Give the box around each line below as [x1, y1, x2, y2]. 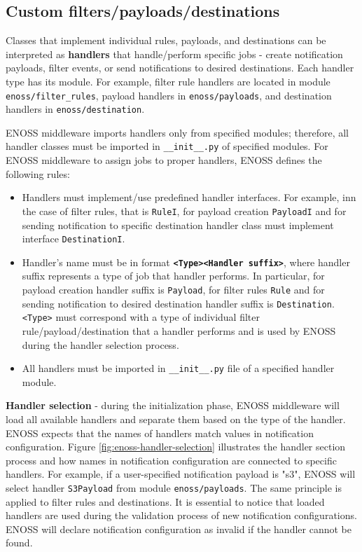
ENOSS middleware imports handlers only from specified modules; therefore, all [6, 125, 349, 139]
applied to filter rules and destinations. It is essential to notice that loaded [6, 494, 325, 509]
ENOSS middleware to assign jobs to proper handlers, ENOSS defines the [6, 153, 322, 167]
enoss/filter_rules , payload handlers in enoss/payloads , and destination [6, 88, 332, 102]
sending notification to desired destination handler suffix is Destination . [22, 296, 335, 310]
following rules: [6, 166, 70, 181]
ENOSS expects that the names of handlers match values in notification [6, 425, 314, 440]
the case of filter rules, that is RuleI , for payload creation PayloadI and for [22, 203, 347, 218]
